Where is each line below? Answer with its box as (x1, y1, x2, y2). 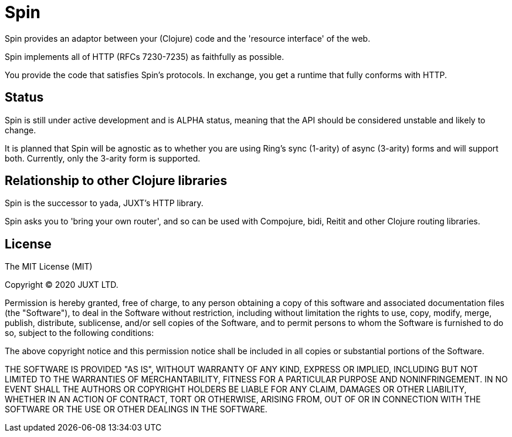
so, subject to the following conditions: (5, 328, 154, 338)
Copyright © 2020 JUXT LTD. (5, 280, 118, 290)
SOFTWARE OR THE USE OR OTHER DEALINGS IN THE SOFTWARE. (5, 404, 267, 415)
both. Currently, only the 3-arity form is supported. (5, 153, 201, 163)
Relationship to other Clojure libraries (5, 173, 228, 189)
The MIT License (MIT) (5, 261, 93, 272)
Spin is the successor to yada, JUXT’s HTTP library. (5, 198, 204, 209)
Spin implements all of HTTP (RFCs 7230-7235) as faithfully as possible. (5, 51, 284, 62)
